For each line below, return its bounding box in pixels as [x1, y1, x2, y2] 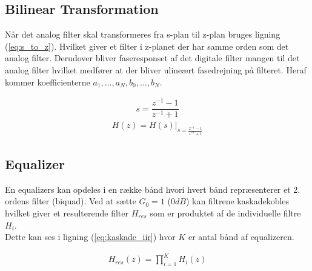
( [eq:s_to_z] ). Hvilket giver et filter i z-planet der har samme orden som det [5, 39, 289, 52]
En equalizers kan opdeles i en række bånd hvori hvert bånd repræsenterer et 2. [5, 182, 300, 195]
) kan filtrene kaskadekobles [185, 195, 290, 207]
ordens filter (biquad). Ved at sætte [5, 195, 136, 207]
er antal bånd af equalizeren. [188, 230, 294, 243]
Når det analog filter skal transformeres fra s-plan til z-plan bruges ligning [5, 28, 280, 41]
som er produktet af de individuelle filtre [150, 206, 301, 219]
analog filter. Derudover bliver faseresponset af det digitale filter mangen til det [5, 52, 300, 64]
